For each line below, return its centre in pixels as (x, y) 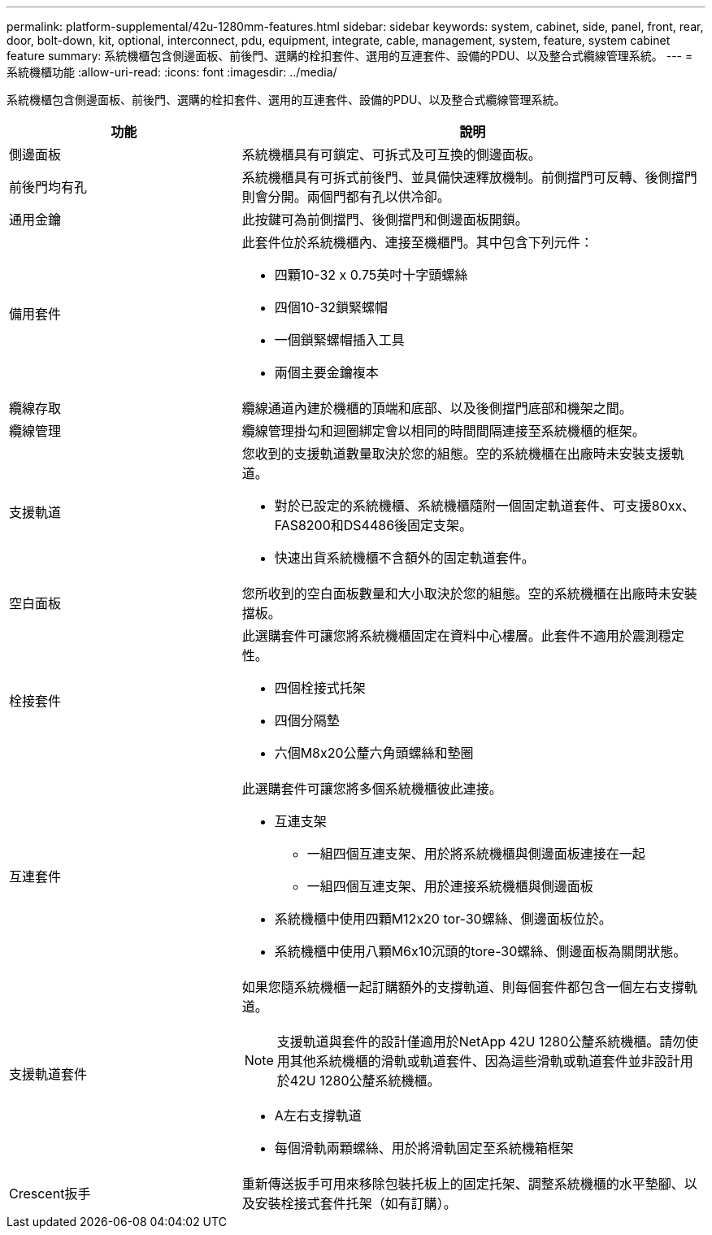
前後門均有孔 (48, 187)
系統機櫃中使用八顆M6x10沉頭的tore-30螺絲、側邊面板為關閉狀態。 (480, 951)
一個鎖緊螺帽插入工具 (339, 340)
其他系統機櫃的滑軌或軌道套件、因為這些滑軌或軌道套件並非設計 (485, 1061)
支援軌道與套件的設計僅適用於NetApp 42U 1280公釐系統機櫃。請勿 (481, 1041)
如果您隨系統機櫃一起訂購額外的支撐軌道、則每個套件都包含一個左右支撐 (463, 987)
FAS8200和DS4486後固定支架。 (373, 525)
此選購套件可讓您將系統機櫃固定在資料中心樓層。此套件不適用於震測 (450, 636)
